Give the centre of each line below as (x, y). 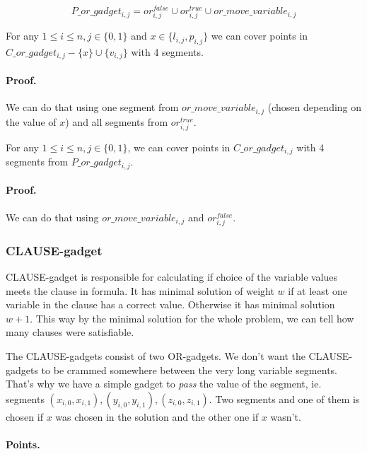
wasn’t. (286, 416)
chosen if (24, 416)
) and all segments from (117, 121)
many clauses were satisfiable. (70, 332)
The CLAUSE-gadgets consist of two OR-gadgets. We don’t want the (156, 355)
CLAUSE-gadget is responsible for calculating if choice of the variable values (172, 276)
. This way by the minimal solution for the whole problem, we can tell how (192, 318)
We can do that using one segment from (92, 107)
